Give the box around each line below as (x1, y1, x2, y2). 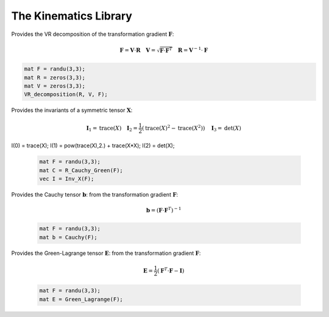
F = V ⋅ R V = (119, 46, 156, 54)
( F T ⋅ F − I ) (157, 266, 185, 274)
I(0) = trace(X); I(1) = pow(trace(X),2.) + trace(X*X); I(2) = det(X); (11, 142, 175, 149)
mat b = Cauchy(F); (39, 234, 97, 240)
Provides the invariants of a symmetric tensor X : (11, 106, 133, 114)
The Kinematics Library (11, 9, 132, 23)
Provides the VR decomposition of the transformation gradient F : (11, 30, 174, 38)
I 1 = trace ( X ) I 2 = (86, 125, 138, 133)
